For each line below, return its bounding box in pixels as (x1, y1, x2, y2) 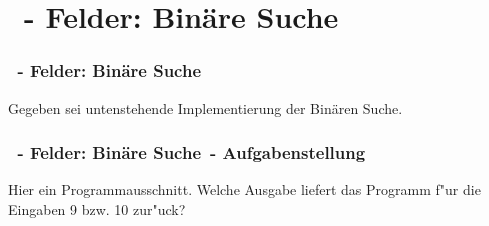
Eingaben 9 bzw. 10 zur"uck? (8, 199, 186, 219)
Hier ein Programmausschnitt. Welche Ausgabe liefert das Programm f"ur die (8, 179, 481, 200)
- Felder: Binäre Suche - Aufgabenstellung (17, 140, 366, 165)
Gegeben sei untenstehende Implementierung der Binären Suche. (8, 97, 403, 118)
